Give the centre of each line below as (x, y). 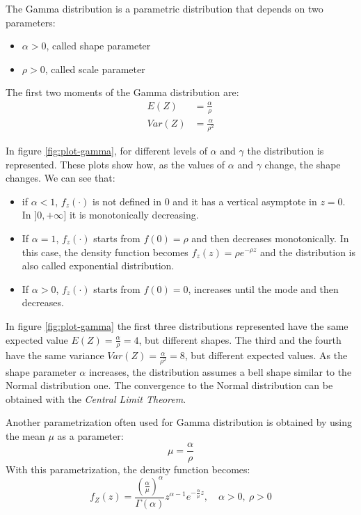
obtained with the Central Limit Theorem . (96, 398)
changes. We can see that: (61, 178)
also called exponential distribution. (98, 266)
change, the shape (303, 164)
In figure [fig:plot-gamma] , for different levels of (106, 150)
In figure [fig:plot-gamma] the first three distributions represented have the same (177, 325)
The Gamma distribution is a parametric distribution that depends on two (165, 8)
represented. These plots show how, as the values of (115, 164)
